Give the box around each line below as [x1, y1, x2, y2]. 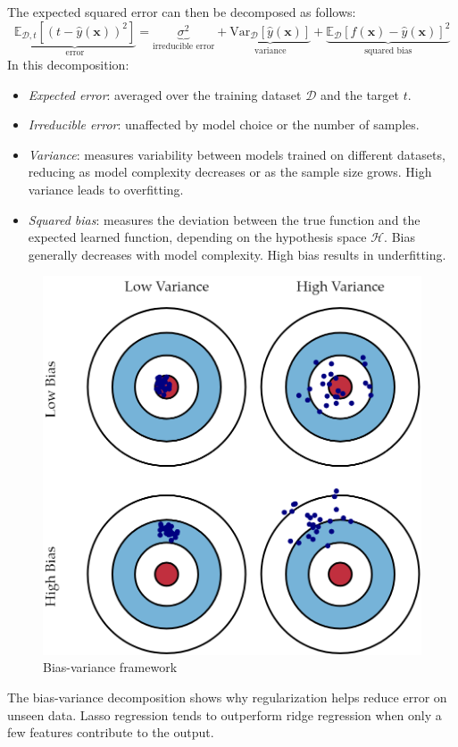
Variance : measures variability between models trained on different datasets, [28, 145, 446, 163]
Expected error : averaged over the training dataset [28, 85, 302, 104]
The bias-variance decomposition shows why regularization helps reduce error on [7, 688, 447, 707]
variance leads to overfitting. [28, 180, 184, 198]
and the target [321, 85, 399, 104]
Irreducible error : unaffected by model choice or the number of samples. [28, 115, 420, 134]
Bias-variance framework [43, 658, 178, 676]
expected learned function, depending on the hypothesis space [28, 228, 367, 246]
